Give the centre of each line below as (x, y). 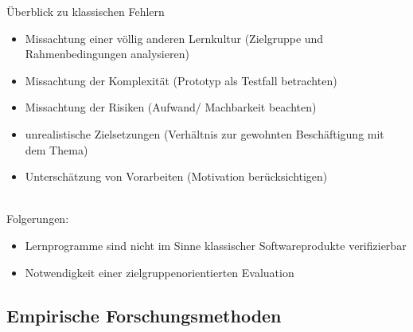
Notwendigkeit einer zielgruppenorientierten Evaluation (160, 272)
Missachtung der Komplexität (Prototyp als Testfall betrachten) (181, 80)
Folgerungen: (38, 219)
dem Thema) (56, 149)
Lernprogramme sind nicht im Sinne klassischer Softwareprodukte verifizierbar (216, 245)
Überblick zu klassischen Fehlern (86, 11)
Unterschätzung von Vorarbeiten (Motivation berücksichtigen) (176, 176)
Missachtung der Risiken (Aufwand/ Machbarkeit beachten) (171, 107)
